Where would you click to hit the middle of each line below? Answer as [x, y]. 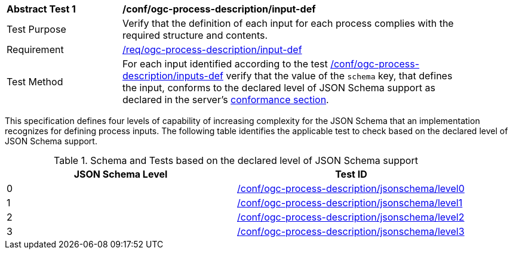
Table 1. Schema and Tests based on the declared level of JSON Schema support [236, 160]
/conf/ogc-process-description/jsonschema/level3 [351, 231]
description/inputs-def [173, 76]
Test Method [35, 82]
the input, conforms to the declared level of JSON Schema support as [279, 88]
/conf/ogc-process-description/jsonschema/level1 [350, 203]
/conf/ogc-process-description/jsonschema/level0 [351, 188]
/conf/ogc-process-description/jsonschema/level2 [351, 217]
